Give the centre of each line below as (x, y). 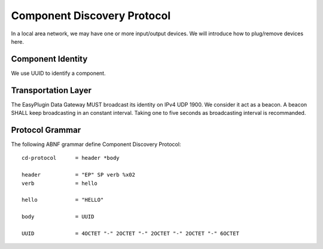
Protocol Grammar (46, 130)
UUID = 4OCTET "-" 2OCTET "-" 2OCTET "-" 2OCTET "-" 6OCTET (130, 233)
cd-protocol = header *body (71, 158)
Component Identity (49, 59)
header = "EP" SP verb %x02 (79, 175)
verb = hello (60, 183)
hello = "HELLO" (63, 200)
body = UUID (58, 217)
